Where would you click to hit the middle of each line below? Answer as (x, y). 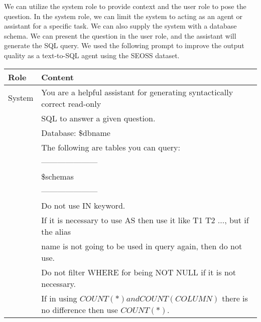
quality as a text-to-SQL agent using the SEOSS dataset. (92, 55)
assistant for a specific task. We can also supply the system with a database (120, 26)
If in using (59, 298)
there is (235, 298)
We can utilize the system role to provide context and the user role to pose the (125, 6)
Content (57, 77)
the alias (56, 231)
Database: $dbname (76, 132)
